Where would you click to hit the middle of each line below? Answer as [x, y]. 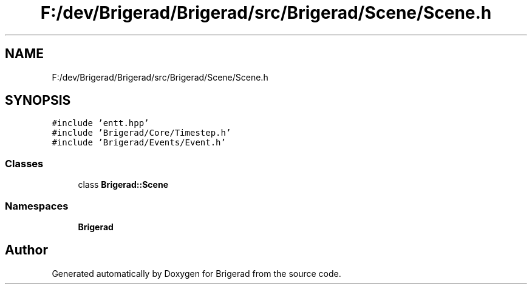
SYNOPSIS [38, 101]
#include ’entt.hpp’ [101, 123]
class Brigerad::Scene [123, 185]
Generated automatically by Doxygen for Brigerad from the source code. [196, 273]
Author [26, 250]
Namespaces [37, 206]
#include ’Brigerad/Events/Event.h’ [139, 143]
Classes [24, 163]
